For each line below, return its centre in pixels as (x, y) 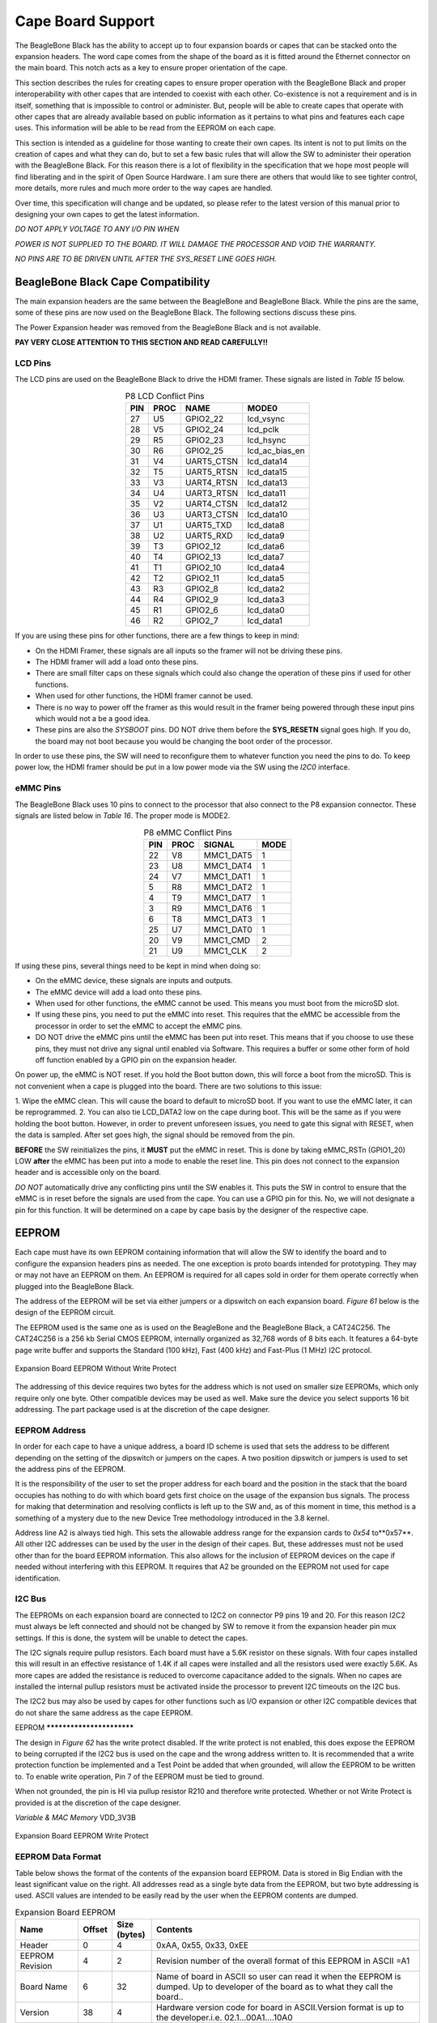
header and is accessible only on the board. (88, 1173)
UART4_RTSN (211, 483)
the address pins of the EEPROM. (70, 1470)
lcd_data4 (266, 568)
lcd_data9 (266, 536)
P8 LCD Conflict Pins (165, 396)
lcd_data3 (266, 600)
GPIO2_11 (202, 579)
